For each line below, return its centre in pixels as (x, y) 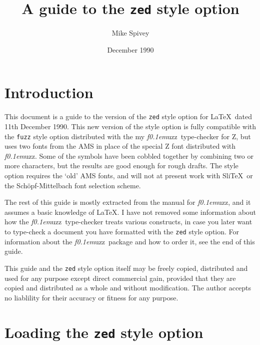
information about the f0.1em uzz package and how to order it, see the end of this (130, 241)
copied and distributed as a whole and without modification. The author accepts (128, 288)
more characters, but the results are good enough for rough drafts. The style (121, 165)
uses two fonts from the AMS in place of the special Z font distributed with (120, 146)
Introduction (49, 92)
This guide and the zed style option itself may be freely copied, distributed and (126, 268)
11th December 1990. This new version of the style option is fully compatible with (130, 126)
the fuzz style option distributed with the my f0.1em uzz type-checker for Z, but (128, 136)
